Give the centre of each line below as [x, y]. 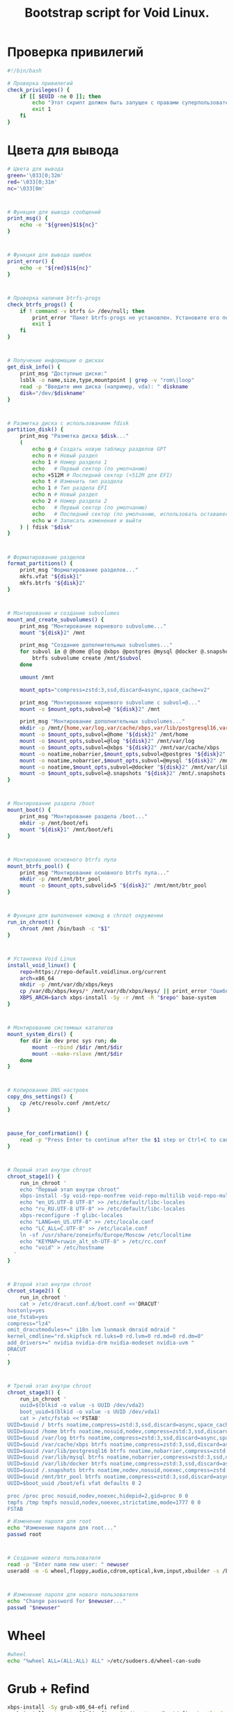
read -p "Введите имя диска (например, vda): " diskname [104, 386]
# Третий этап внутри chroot [49, 1386]
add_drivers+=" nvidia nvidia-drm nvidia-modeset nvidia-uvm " [101, 1343]
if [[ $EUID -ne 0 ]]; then [60, 96]
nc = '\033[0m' [26, 189]
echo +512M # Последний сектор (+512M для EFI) [102, 475]
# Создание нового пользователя [54, 1558]
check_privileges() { [39, 90]
